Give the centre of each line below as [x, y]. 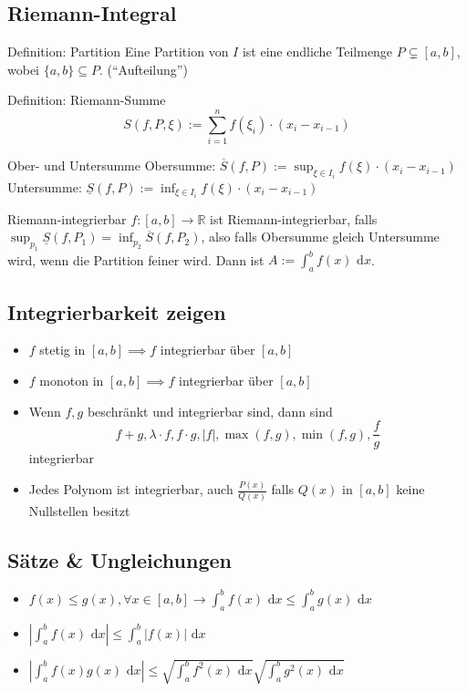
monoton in [72, 381]
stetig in [62, 350]
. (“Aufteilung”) [143, 69]
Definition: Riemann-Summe [87, 100]
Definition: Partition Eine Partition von [118, 52]
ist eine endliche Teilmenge [317, 52]
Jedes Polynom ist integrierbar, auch [131, 489]
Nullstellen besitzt [79, 510]
